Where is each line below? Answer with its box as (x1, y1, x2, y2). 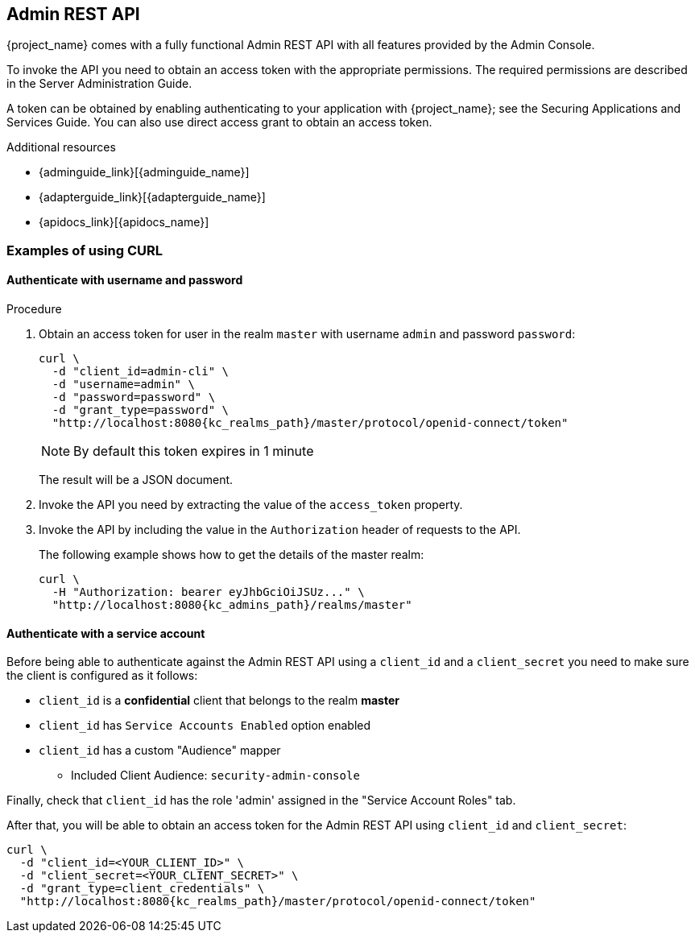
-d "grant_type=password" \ (52, 403, 230, 417)
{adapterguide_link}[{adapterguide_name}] (39, 190, 266, 205)
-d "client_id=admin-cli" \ (52, 365, 230, 378)
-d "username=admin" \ (52, 378, 195, 391)
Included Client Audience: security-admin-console (71, 768, 360, 783)
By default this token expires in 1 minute (73, 443, 314, 460)
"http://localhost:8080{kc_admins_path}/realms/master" (52, 598, 412, 612)
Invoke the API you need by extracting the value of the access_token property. (39, 498, 463, 512)
